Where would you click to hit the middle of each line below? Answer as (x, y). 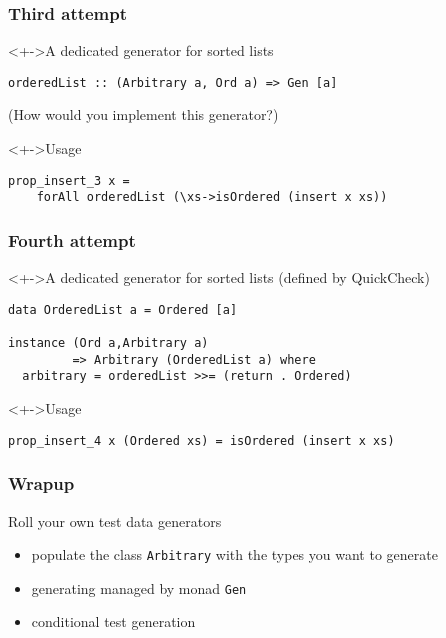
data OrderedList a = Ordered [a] (123, 309)
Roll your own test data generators (115, 520)
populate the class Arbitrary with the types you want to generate (234, 554)
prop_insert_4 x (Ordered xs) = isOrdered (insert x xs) (201, 440)
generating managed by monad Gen (139, 587)
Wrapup (41, 483)
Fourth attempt (72, 239)
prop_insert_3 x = (69, 180)
